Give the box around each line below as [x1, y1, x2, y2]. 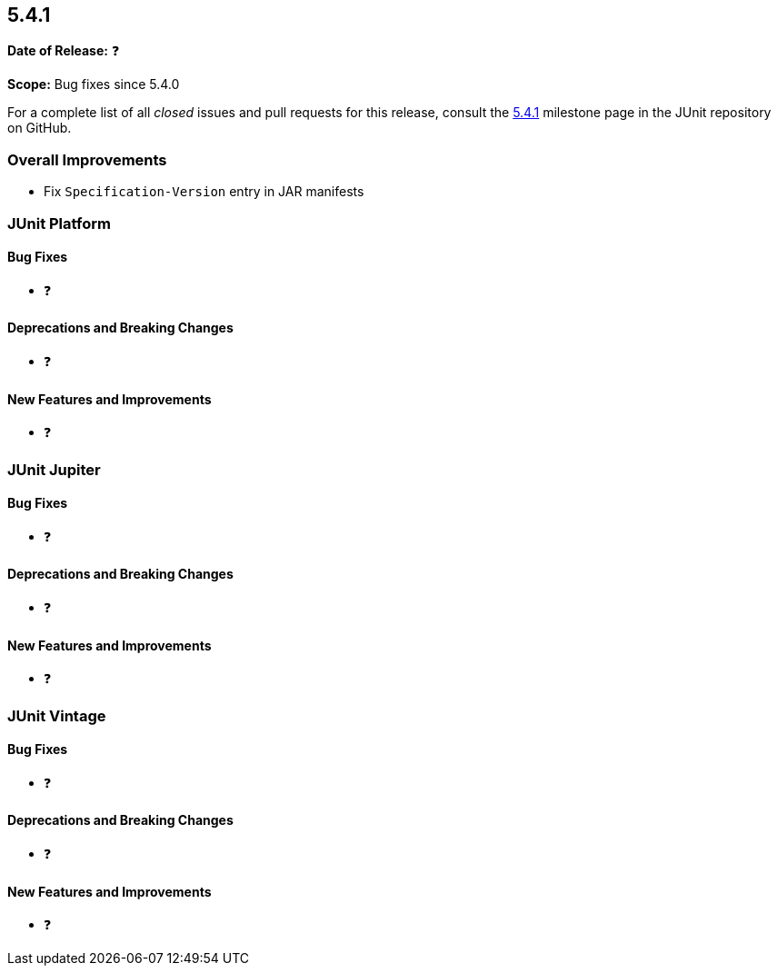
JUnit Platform [7, 213, 111, 233]
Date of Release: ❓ [7, 43, 120, 59]
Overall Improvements [7, 150, 167, 169]
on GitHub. [7, 120, 72, 136]
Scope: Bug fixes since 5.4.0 [7, 76, 180, 93]
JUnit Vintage [7, 706, 106, 725]
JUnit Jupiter [7, 460, 101, 479]
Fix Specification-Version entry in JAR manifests [44, 184, 364, 200]
